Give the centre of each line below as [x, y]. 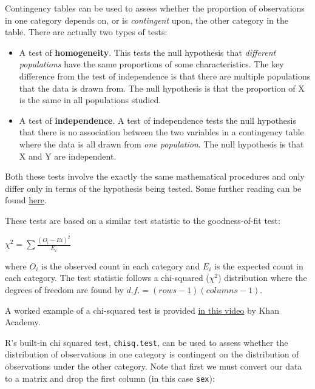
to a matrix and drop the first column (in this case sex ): [110, 378]
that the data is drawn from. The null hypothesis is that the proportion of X [162, 88]
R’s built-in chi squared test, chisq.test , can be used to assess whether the [147, 342]
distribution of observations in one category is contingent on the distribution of [152, 354]
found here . [26, 200]
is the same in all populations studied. [90, 100]
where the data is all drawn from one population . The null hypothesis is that [161, 144]
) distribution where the [262, 278]
